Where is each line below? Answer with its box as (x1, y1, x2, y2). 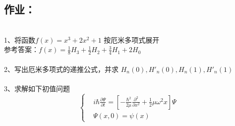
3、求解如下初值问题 (4, 83, 70, 93)
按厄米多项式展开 (104, 34, 160, 45)
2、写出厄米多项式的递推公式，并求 (4, 63, 118, 74)
